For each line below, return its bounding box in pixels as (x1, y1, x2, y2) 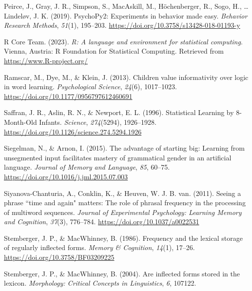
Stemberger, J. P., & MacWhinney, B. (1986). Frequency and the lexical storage (4, 233, 243, 243)
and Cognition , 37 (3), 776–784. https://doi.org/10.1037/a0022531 (4, 216, 199, 227)
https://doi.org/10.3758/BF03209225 (4, 252, 115, 262)
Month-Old (4, 116, 37, 127)
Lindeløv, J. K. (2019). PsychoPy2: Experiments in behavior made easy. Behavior (4, 10, 248, 20)
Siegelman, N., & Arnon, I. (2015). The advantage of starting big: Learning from (4, 143, 245, 153)
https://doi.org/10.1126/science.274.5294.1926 (4, 126, 142, 136)
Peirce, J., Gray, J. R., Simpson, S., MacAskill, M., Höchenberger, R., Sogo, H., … (4, 1, 249, 11)
